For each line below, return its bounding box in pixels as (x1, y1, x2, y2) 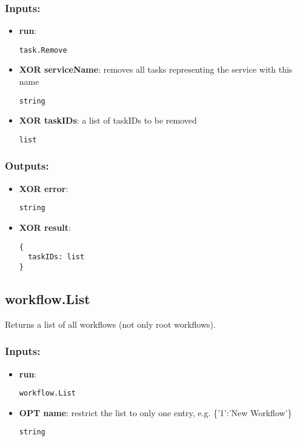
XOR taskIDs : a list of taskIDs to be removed (19, 114, 197, 127)
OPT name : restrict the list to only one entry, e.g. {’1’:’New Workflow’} (19, 406, 292, 419)
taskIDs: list (28, 253, 85, 262)
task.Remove (19, 45, 67, 55)
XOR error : (19, 182, 68, 194)
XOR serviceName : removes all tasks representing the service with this (19, 63, 293, 76)
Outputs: (5, 158, 49, 173)
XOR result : (19, 221, 72, 234)
